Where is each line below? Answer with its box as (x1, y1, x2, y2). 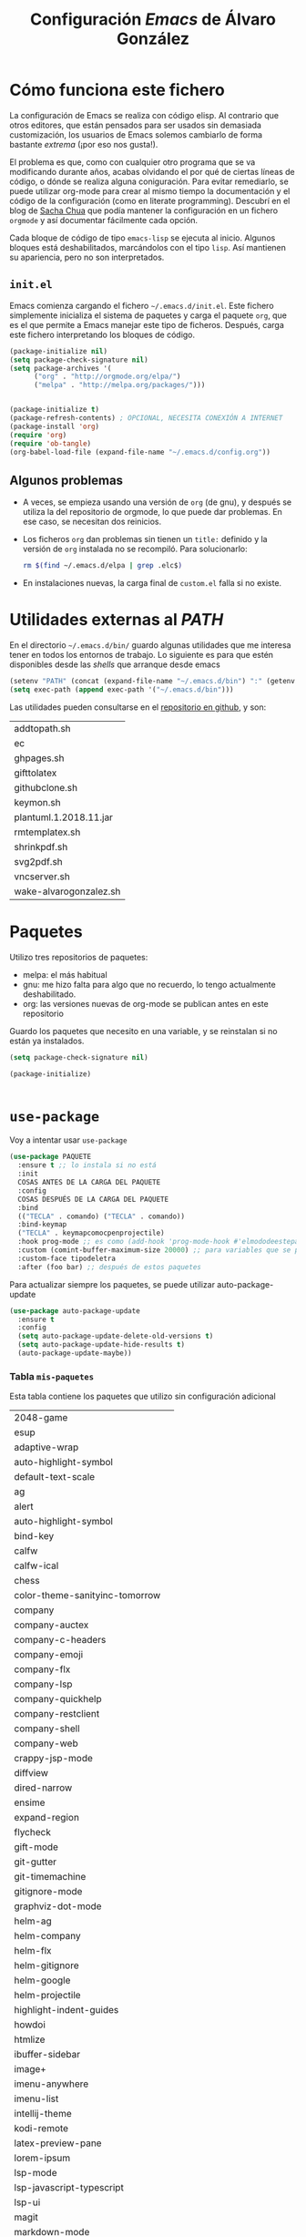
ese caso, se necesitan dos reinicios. (22, 516, 162, 528)
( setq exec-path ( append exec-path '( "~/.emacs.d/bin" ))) (9, 684, 234, 694)
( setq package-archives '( (9, 364, 112, 373)
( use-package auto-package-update (9, 1306, 141, 1316)
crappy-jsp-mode (14, 1752, 94, 1765)
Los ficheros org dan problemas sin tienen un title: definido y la (22, 534, 268, 545)
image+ (14, 2063, 47, 2076)
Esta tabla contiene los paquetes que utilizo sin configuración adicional (9, 1390, 276, 1402)
